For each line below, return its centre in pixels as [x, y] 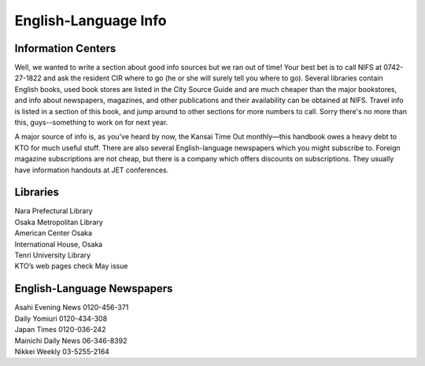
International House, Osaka [59, 244]
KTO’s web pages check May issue [71, 266]
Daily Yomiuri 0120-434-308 [61, 318]
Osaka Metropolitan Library [59, 222]
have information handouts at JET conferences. [92, 170]
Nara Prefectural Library [54, 211]
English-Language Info [91, 20]
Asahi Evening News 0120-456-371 [72, 308]
